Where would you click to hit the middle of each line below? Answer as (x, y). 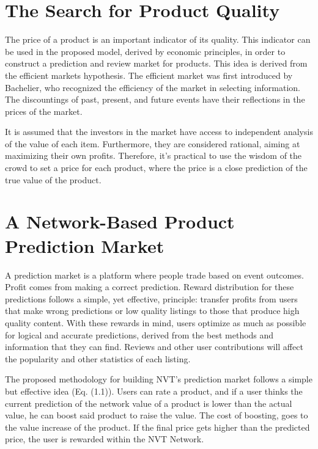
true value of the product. (53, 179)
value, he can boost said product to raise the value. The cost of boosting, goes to (157, 415)
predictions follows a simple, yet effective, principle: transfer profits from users (151, 298)
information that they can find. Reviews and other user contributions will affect (154, 347)
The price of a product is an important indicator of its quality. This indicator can (158, 39)
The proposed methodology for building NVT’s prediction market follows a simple (159, 379)
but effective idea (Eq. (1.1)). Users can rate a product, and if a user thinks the (154, 391)
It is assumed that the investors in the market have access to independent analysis (159, 132)
